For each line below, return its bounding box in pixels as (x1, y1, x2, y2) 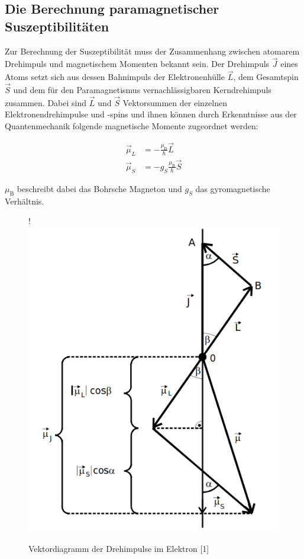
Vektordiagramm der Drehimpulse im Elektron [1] (28, 542, 209, 555)
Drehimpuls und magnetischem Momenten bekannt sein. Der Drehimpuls (5, 58, 270, 70)
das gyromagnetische (195, 182, 270, 194)
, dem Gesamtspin (233, 71, 299, 83)
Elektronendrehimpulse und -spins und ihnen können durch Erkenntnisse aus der (5, 108, 297, 120)
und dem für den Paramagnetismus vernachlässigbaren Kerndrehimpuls (13, 84, 271, 96)
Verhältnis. (5, 194, 44, 207)
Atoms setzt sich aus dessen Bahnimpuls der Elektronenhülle (5, 71, 225, 83)
